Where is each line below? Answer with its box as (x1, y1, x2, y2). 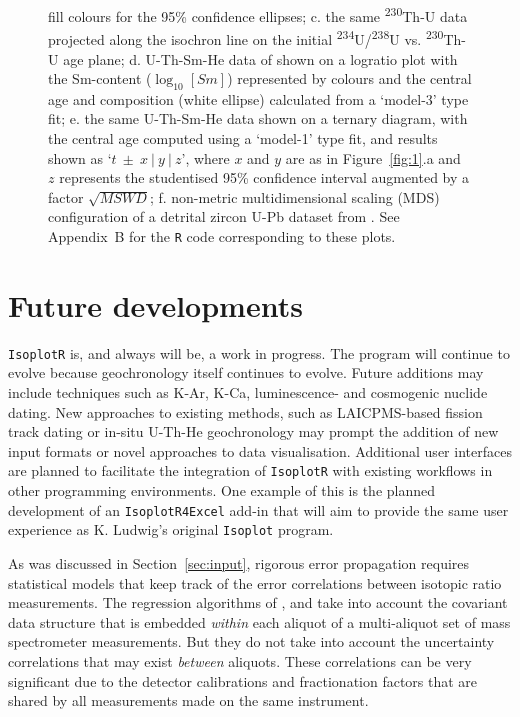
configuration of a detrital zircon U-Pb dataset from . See (48, 206, 400, 227)
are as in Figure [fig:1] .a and (285, 147, 461, 168)
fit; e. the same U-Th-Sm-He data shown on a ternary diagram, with (48, 108, 468, 129)
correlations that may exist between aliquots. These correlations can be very (8, 650, 472, 671)
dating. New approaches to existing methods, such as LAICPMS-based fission (8, 401, 483, 422)
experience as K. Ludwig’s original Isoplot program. (8, 519, 334, 540)
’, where (181, 147, 230, 168)
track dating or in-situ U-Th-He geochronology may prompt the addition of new (8, 421, 499, 442)
